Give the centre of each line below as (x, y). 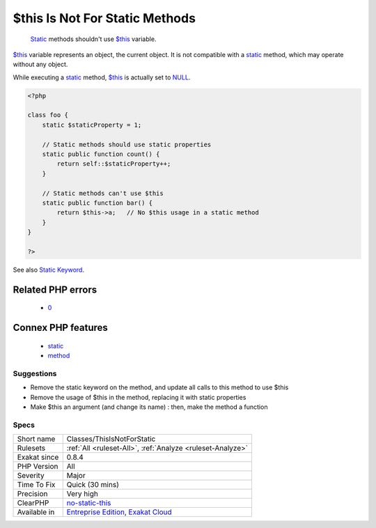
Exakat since (38, 458)
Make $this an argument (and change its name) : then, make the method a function (149, 407)
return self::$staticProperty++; (114, 164)
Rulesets (31, 448)
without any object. (40, 64)
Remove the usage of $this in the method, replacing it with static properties (138, 397)
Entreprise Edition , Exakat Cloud (119, 512)
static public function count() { (101, 154)
